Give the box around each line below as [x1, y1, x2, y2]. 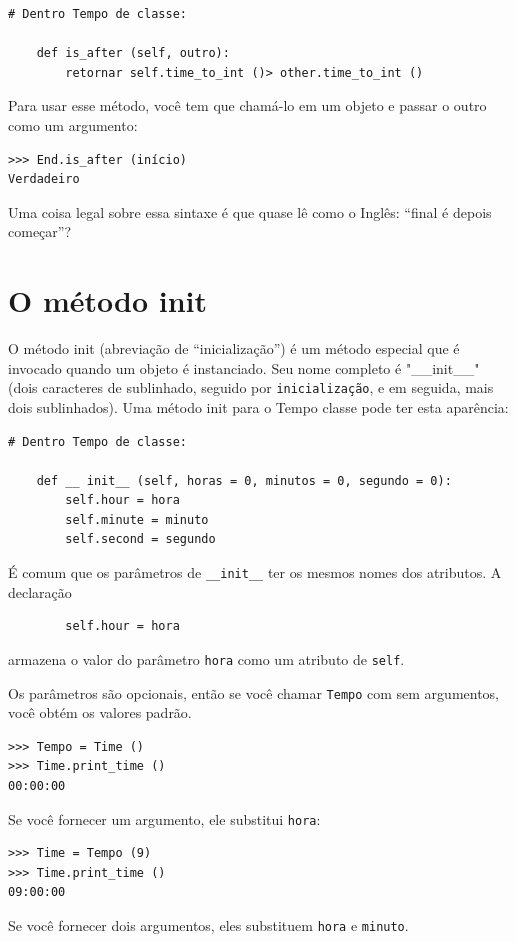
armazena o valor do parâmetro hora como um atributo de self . [8, 648, 405, 669]
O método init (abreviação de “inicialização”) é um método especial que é [8, 338, 460, 359]
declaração [8, 581, 72, 602]
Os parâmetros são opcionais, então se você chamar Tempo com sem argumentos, [8, 682, 500, 703]
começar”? [8, 221, 72, 242]
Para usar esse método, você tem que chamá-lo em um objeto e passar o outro [8, 95, 487, 116]
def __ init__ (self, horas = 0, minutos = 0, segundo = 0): [36, 473, 452, 488]
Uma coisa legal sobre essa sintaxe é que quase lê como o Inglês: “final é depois [8, 201, 492, 222]
